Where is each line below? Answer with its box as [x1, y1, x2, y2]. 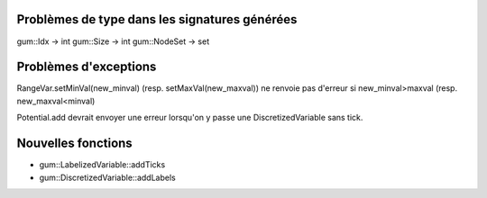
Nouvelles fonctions [16, 136, 133, 151]
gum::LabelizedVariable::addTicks [39, 159, 166, 170]
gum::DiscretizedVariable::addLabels [39, 172, 176, 183]
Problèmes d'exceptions [16, 59, 157, 75]
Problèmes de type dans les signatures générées [16, 12, 298, 27]
